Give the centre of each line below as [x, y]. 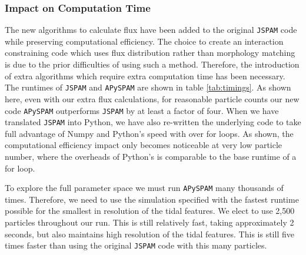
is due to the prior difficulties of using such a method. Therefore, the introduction [152, 64]
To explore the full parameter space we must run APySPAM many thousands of [144, 188]
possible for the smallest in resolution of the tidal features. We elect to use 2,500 [150, 211]
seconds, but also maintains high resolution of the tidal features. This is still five [149, 234]
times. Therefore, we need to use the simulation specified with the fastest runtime [152, 199]
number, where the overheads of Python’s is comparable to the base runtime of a [151, 156]
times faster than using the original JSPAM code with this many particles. [136, 245]
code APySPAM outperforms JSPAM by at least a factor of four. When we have [142, 110]
